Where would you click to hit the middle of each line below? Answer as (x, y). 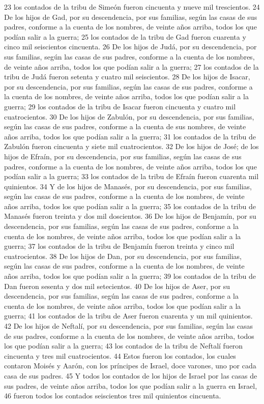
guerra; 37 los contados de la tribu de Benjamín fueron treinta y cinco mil (119, 246)
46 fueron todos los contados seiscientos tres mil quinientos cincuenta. (113, 396)
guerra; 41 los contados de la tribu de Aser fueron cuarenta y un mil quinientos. (128, 316)
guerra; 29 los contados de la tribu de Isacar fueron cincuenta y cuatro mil (120, 106)
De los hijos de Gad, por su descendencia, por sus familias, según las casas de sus (131, 17)
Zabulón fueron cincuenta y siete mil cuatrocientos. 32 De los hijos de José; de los (131, 146)
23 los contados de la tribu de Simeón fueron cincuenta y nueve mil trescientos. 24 (132, 7)
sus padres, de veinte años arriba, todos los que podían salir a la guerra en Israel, (131, 385)
